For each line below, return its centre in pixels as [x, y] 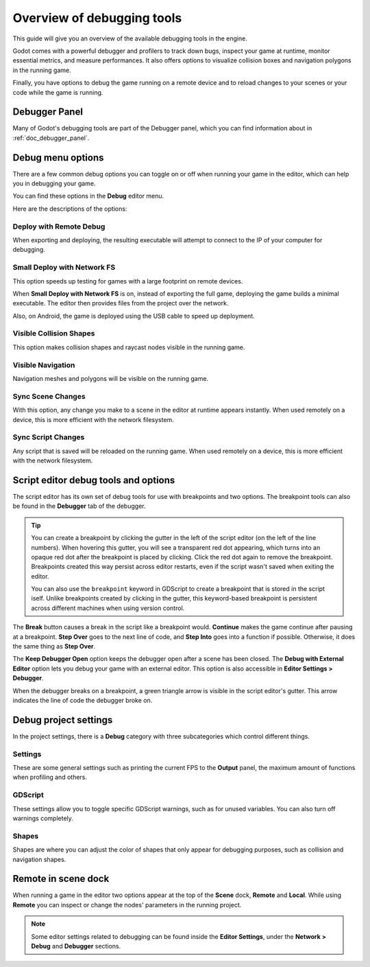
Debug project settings [63, 720]
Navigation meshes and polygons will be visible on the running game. [111, 378]
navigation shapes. [39, 859]
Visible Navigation [44, 365]
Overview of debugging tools [97, 18]
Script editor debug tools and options [94, 480]
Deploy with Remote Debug [59, 226]
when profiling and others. [50, 777]
